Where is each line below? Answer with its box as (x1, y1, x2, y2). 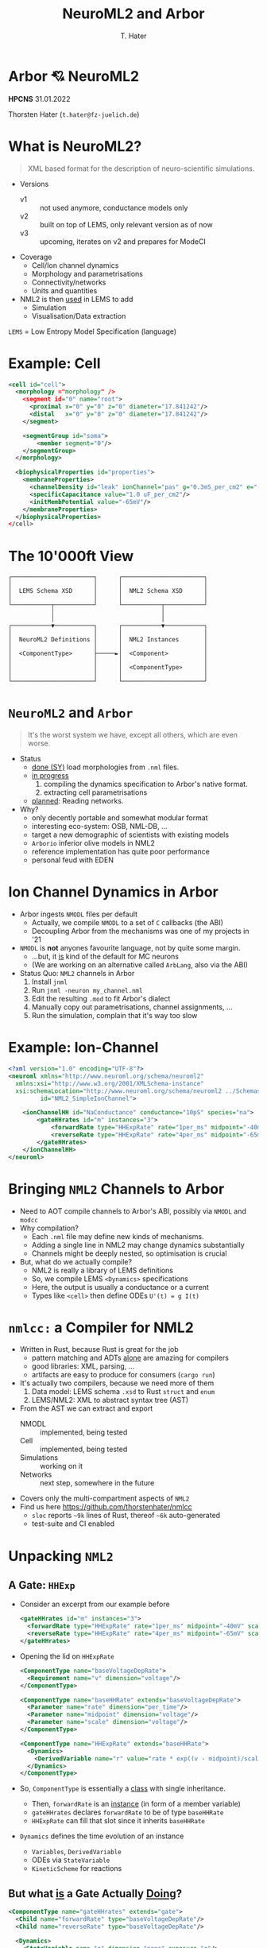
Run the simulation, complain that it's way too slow (31, 1011, 198, 1020)
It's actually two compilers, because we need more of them (19, 1378, 215, 1388)
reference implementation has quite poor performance (31, 847, 211, 857)
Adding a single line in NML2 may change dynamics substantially (31, 1240, 245, 1249)
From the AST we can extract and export (19, 1404, 153, 1413)
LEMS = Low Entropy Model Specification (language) (8, 327, 177, 336)
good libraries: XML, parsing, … (31, 1361, 135, 1371)
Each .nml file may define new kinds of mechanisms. (31, 1231, 204, 1241)
